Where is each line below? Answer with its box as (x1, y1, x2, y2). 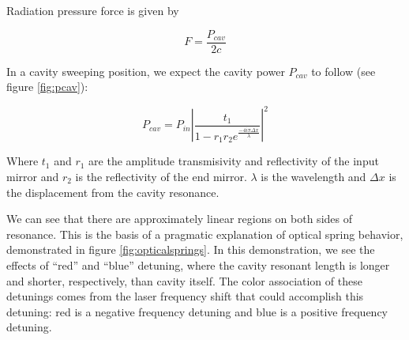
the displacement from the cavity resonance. (6, 183, 220, 200)
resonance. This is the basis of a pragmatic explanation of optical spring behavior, (6, 225, 403, 242)
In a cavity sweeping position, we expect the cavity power (6, 62, 285, 79)
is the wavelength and (261, 168, 366, 184)
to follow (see (311, 62, 376, 79)
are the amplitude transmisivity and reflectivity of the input (88, 153, 379, 169)
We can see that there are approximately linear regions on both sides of (6, 210, 352, 227)
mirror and (6, 168, 59, 184)
